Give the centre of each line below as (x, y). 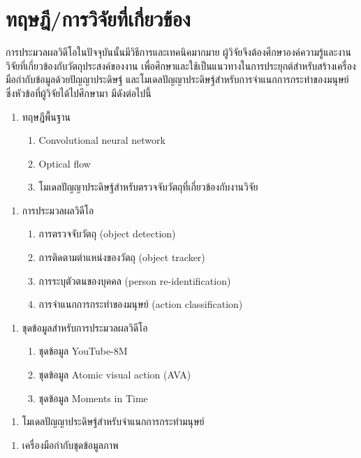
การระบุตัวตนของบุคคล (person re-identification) (135, 280)
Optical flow (65, 163)
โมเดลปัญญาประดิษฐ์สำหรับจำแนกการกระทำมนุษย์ (113, 421)
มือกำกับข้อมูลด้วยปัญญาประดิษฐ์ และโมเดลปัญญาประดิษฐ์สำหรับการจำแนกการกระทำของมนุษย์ (177, 79)
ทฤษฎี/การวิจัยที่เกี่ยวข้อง (98, 19)
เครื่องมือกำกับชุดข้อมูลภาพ (70, 444)
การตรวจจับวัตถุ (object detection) (107, 234)
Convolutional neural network (102, 140)
